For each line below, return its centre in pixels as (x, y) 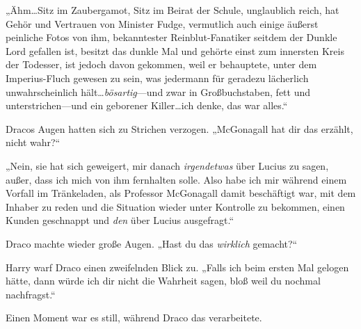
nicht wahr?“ (33, 142)
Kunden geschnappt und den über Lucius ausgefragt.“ (120, 220)
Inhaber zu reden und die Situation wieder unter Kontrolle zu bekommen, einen (175, 206)
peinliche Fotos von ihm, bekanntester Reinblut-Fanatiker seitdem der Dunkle (171, 37)
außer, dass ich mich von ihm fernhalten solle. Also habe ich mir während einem (176, 179)
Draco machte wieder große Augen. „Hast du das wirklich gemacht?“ (152, 243)
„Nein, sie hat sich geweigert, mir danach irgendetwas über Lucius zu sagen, (167, 165)
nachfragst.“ (31, 294)
